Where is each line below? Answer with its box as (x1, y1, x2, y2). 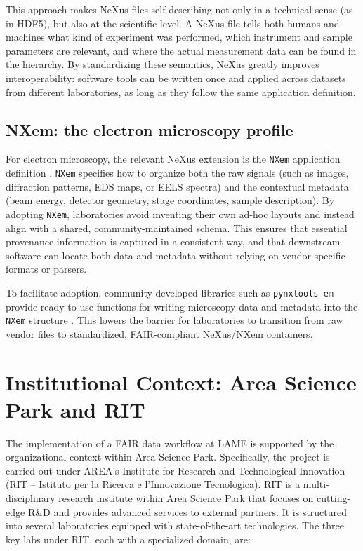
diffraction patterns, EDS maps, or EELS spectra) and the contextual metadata (6, 179, 349, 193)
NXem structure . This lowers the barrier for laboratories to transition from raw (6, 313, 343, 327)
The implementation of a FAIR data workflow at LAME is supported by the (6, 435, 334, 450)
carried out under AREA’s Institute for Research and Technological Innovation (6, 463, 345, 477)
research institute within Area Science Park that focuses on (58, 491, 314, 505)
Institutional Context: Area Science (6, 367, 357, 396)
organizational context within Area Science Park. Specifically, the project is (6, 449, 330, 464)
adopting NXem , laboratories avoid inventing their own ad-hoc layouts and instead (6, 206, 355, 221)
